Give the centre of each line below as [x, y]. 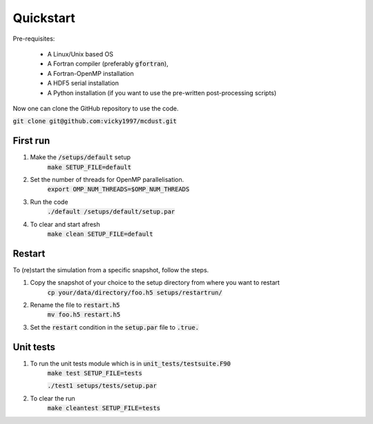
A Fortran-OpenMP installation [90, 73]
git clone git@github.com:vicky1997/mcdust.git [95, 121]
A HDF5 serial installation [83, 83]
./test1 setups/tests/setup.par [102, 386]
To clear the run [52, 398]
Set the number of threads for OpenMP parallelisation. [107, 179]
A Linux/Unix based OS [80, 54]
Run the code [49, 202]
